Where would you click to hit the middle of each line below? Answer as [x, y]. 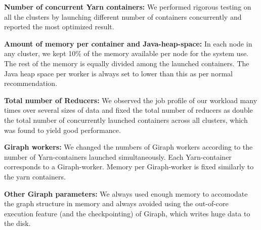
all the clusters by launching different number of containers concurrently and [123, 16]
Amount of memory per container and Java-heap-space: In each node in [128, 43]
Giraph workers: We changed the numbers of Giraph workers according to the [128, 147]
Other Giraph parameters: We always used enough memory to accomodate [126, 193]
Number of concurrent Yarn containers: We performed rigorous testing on [128, 7]
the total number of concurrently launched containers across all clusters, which [126, 120]
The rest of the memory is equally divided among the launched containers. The [127, 63]
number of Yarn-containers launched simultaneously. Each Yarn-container [118, 156]
